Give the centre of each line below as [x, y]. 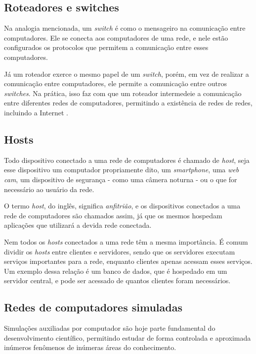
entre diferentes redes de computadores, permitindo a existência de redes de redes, [128, 103]
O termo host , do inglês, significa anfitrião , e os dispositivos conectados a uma [122, 206]
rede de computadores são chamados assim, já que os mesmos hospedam [113, 215]
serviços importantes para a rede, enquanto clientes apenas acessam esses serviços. [128, 261]
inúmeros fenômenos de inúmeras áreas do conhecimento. [90, 347]
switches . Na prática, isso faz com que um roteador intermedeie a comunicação [123, 93]
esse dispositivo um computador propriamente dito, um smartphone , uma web [122, 170]
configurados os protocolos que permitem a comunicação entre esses [106, 47]
